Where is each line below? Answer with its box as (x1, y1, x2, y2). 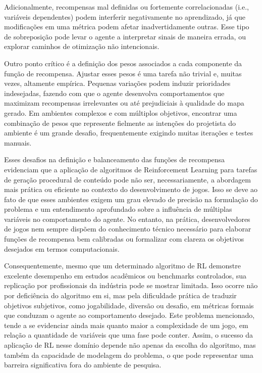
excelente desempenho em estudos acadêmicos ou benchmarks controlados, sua (4, 270, 247, 281)
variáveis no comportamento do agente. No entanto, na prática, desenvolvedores (4, 213, 250, 224)
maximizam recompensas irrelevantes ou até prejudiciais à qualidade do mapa (4, 98, 244, 108)
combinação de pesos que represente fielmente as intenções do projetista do (4, 117, 236, 128)
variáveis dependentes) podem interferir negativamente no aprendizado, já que (4, 11, 245, 22)
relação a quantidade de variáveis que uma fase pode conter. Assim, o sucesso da (4, 330, 253, 340)
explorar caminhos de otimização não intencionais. (4, 41, 160, 52)
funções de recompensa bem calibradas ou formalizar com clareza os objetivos (4, 234, 244, 244)
